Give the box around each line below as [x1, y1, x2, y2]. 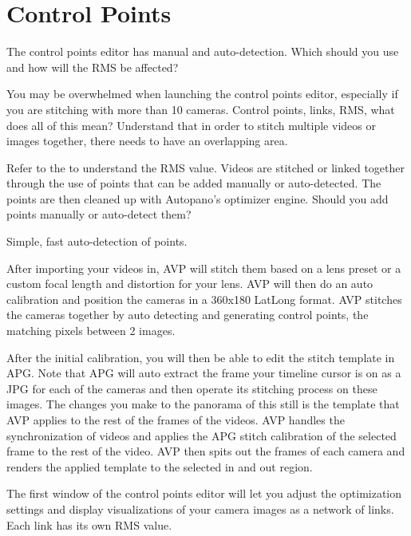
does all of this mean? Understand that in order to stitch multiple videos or [6, 116, 376, 133]
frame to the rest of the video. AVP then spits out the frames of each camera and [6, 443, 405, 459]
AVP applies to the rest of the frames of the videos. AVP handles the [6, 412, 345, 428]
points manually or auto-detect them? [6, 206, 192, 223]
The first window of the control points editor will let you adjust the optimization [6, 485, 402, 502]
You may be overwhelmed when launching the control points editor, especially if [6, 85, 398, 102]
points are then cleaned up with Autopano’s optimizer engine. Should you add [6, 190, 389, 207]
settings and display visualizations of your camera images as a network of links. [6, 500, 394, 517]
